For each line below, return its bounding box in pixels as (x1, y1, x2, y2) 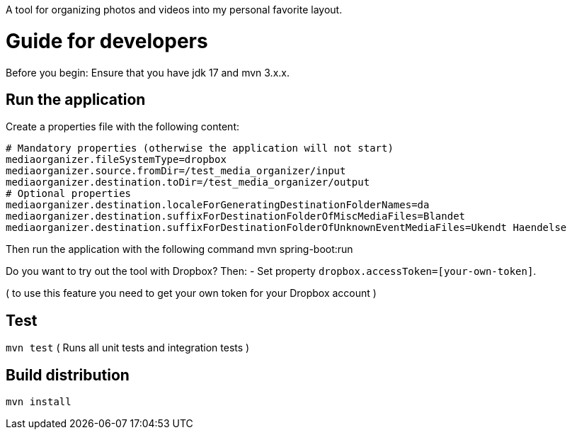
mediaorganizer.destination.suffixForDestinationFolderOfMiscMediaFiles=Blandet (6, 210, 466, 222)
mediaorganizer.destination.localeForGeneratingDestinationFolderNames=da (6, 199, 430, 211)
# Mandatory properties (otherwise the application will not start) (6, 142, 394, 154)
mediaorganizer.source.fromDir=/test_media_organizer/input (6, 165, 346, 177)
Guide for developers (6, 28, 208, 53)
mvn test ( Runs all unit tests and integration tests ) (6, 341, 250, 354)
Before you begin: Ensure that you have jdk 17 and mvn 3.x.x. (6, 66, 290, 79)
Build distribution (6, 366, 130, 384)
